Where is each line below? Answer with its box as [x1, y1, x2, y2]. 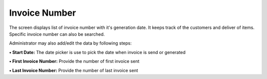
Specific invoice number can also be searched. [9, 31, 105, 37]
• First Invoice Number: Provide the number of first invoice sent [9, 58, 139, 64]
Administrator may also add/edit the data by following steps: [9, 40, 132, 46]
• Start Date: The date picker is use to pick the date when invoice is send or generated [9, 49, 186, 55]
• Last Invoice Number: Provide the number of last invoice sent [9, 67, 138, 73]
